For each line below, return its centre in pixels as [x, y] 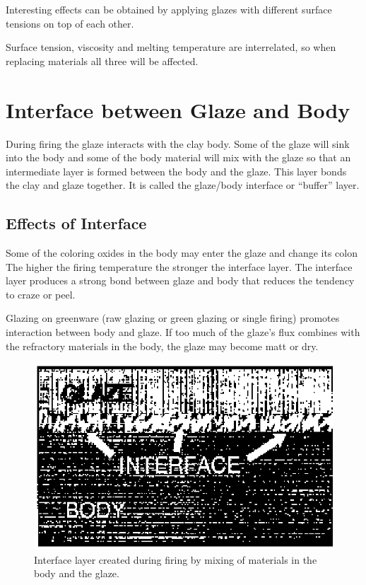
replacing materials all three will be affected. [102, 60]
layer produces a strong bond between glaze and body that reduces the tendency [180, 280]
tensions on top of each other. [70, 23]
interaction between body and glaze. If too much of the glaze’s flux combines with [183, 332]
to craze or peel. [41, 294]
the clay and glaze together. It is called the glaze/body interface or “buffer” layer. [183, 185]
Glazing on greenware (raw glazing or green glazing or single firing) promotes [173, 318]
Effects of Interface [76, 223]
